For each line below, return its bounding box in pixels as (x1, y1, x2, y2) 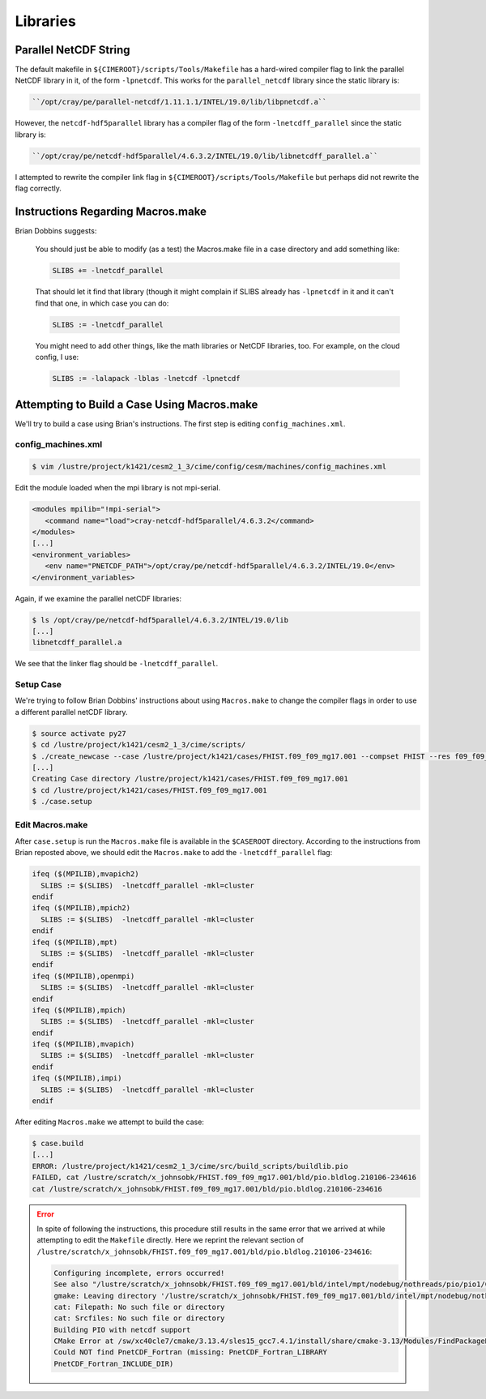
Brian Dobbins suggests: (15, 226, 97, 236)
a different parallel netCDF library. (15, 707, 129, 717)
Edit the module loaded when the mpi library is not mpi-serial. (15, 483, 221, 493)
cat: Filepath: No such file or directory (53, 1302, 225, 1311)
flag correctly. (15, 183, 62, 194)
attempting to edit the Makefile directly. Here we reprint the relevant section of (36, 1235, 304, 1245)
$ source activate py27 (32, 729, 127, 738)
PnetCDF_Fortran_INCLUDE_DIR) (53, 1358, 174, 1368)
